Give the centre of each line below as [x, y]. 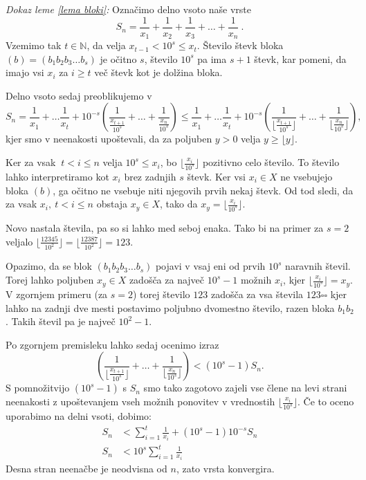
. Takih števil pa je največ [61, 321]
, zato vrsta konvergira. [225, 468]
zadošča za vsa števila [257, 294]
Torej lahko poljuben [50, 280]
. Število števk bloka [240, 45]
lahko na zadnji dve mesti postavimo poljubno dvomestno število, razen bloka [170, 307]
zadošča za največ [167, 280]
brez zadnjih [150, 176]
